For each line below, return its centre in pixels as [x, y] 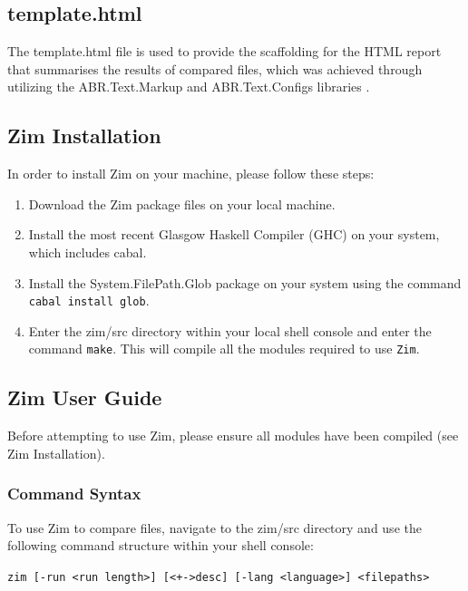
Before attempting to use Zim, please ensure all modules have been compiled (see [233, 436]
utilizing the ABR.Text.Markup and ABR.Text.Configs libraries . [189, 87]
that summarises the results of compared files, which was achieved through [215, 68]
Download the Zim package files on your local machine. [182, 203]
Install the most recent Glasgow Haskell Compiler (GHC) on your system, [234, 234]
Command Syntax [74, 494]
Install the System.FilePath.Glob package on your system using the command [245, 282]
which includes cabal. [88, 252]
